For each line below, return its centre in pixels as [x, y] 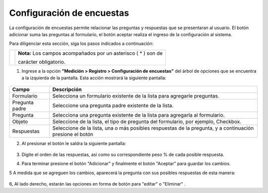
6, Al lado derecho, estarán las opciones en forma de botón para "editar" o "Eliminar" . [98, 184]
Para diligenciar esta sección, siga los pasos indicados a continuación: [81, 44]
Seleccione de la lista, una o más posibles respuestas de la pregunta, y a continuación [153, 128]
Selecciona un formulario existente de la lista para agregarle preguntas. [136, 96]
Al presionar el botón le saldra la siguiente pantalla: [74, 143]
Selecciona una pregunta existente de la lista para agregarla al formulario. [139, 115]
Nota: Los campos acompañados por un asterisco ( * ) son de [91, 53]
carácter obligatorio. [42, 62]
